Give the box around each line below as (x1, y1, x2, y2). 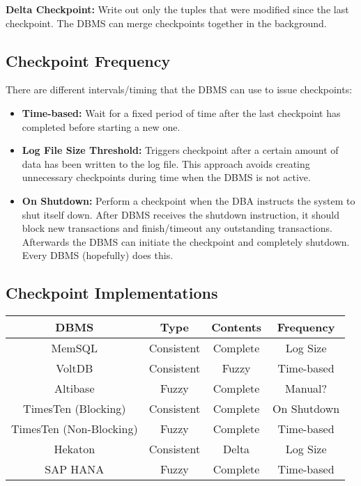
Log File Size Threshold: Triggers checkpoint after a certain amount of (22, 143, 339, 157)
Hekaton (54, 441, 95, 457)
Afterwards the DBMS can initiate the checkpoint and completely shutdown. (22, 234, 350, 249)
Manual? (285, 380, 328, 397)
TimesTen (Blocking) (23, 400, 126, 417)
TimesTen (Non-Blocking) (11, 421, 138, 437)
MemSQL (51, 340, 98, 356)
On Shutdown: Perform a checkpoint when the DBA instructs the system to (22, 193, 355, 207)
